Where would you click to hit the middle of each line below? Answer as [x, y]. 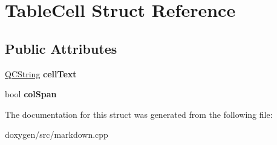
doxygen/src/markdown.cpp [57, 134]
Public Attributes [61, 48]
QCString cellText [41, 73]
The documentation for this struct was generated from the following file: [139, 114]
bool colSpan [31, 94]
